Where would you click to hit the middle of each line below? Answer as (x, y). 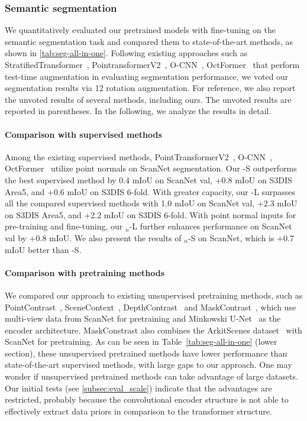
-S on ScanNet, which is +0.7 (241, 237)
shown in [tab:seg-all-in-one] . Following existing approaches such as (126, 53)
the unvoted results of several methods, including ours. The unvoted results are (148, 99)
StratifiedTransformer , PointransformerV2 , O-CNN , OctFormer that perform (152, 64)
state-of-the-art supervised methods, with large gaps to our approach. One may (148, 365)
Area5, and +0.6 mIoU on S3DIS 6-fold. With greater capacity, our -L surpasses (150, 191)
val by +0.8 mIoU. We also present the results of (93, 237)
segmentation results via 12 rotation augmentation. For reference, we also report (150, 88)
